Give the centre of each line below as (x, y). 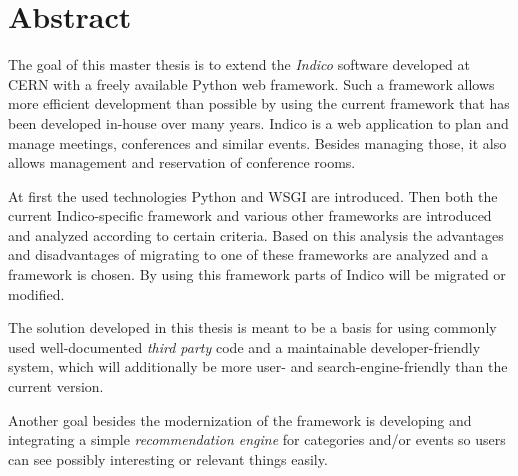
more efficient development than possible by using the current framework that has (259, 103)
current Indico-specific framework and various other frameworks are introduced (250, 215)
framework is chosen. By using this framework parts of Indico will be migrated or (257, 274)
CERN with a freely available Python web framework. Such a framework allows (251, 83)
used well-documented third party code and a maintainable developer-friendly (244, 346)
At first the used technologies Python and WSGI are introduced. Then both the (253, 195)
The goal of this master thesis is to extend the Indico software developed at (239, 64)
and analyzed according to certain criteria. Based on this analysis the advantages (256, 234)
